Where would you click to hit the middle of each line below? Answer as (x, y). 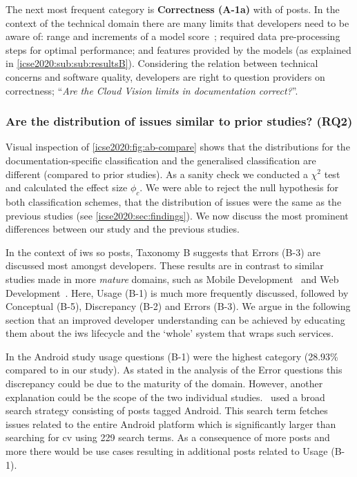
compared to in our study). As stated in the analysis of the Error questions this (174, 370)
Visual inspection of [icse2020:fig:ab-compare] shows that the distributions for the (178, 147)
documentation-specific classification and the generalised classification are (161, 160)
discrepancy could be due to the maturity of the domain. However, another (164, 383)
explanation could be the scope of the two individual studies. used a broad (165, 397)
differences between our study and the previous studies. (123, 229)
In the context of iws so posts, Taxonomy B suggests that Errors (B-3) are (163, 252)
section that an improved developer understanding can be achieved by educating (175, 319)
